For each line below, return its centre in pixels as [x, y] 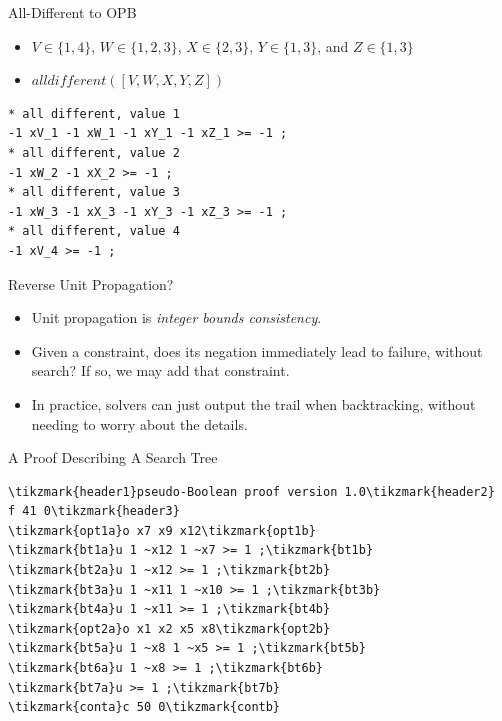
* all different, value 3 [94, 192]
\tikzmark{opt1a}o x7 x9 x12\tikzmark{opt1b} [162, 530]
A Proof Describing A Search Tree [113, 457]
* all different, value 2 [94, 152]
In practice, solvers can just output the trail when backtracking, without [253, 403]
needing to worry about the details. [139, 423]
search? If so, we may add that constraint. [160, 370]
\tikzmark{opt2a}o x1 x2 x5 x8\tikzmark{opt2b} [169, 628]
